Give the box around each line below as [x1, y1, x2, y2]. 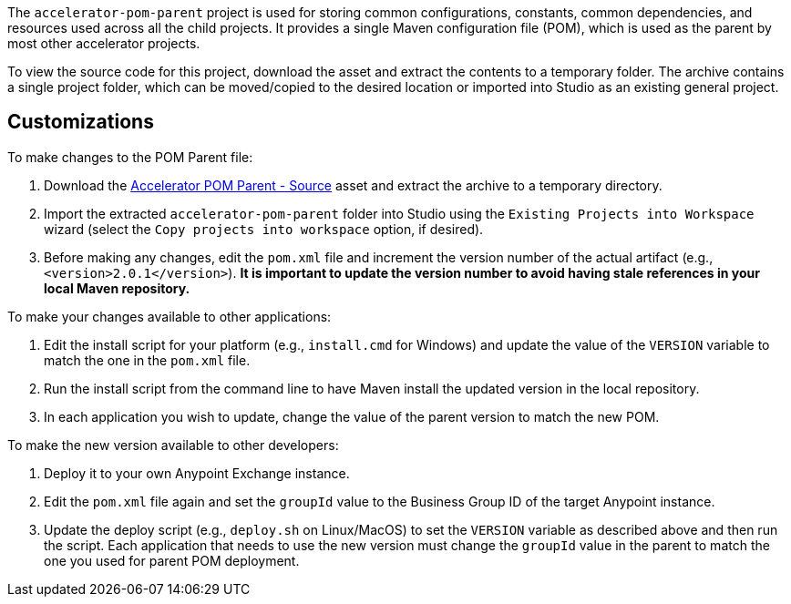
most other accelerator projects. [7, 36, 200, 51]
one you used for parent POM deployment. [44, 552, 300, 568]
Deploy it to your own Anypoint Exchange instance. [44, 465, 350, 481]
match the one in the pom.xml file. [44, 352, 251, 368]
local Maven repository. [44, 280, 190, 296]
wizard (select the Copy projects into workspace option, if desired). [44, 220, 484, 237]
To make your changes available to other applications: [7, 308, 332, 324]
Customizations [7, 110, 154, 134]
